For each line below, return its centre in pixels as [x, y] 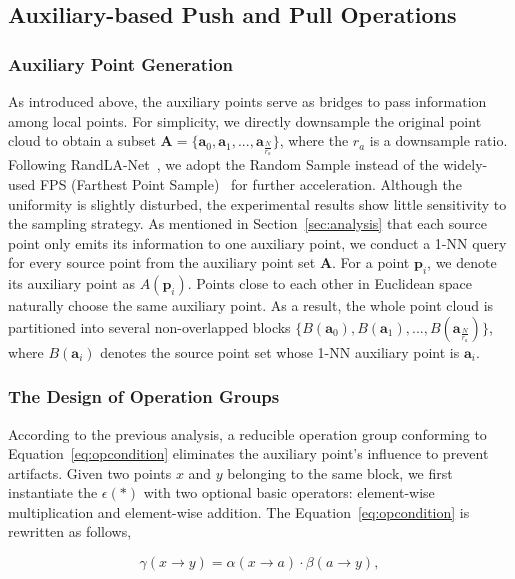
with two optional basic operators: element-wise [289, 492]
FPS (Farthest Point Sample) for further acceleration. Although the [250, 183]
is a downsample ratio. [438, 140]
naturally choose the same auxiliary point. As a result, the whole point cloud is [251, 305]
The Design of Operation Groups [144, 396]
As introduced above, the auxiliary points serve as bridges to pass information [247, 101]
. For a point [371, 262]
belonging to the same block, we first [340, 472]
